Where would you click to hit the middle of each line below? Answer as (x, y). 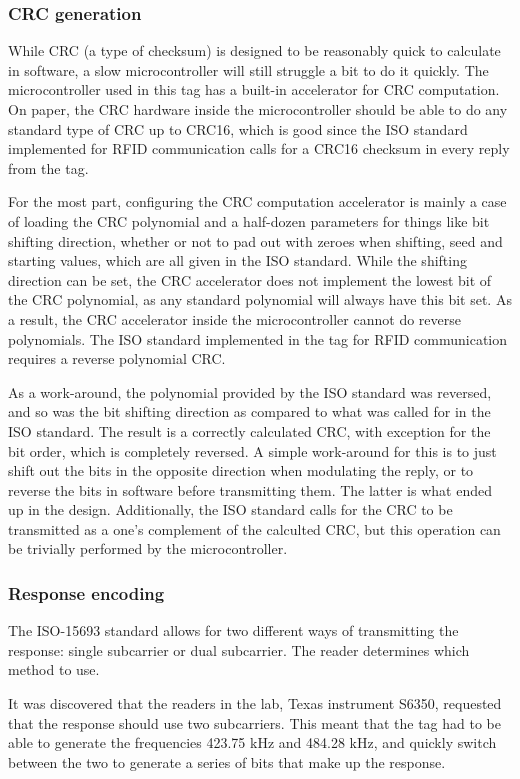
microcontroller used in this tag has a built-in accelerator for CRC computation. (254, 89)
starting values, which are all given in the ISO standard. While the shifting (237, 260)
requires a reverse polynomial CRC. (117, 358)
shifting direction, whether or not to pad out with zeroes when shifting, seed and (255, 240)
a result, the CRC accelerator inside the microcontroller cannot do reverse (234, 318)
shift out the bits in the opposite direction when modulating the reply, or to (241, 470)
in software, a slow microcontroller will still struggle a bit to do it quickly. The (248, 69)
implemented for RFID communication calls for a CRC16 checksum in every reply (259, 148)
